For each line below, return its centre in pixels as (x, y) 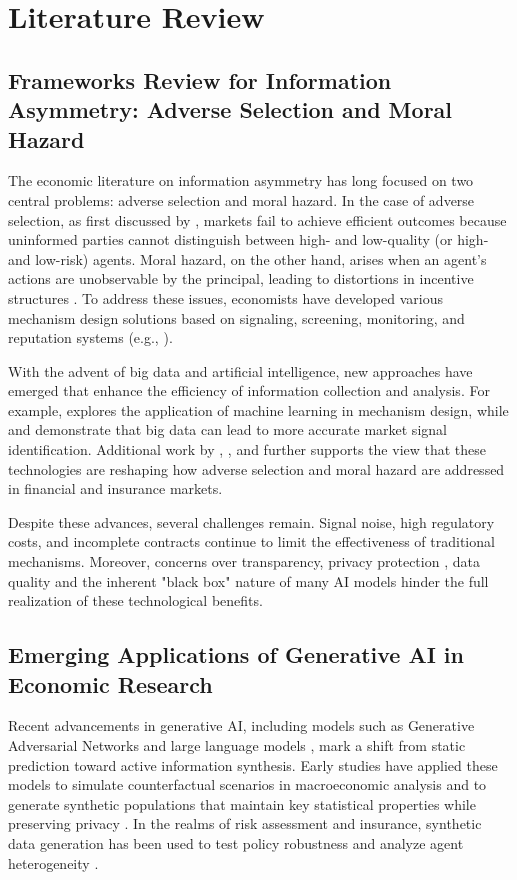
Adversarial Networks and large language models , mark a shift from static (237, 745)
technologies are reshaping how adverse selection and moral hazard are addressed (256, 468)
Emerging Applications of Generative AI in (236, 654)
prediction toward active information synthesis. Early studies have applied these (253, 764)
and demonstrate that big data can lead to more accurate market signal (227, 429)
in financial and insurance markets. (115, 488)
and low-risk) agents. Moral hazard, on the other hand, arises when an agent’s (247, 258)
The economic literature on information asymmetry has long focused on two (241, 180)
